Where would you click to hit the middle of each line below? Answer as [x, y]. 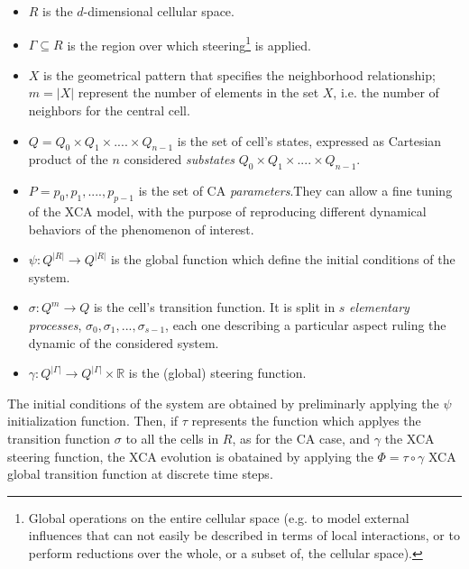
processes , [55, 324]
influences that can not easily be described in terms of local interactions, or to [244, 535]
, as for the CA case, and [301, 438]
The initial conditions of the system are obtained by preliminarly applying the [223, 403]
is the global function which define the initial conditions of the [283, 259]
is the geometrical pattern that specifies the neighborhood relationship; [239, 74]
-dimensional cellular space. [159, 11]
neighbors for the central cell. [109, 110]
